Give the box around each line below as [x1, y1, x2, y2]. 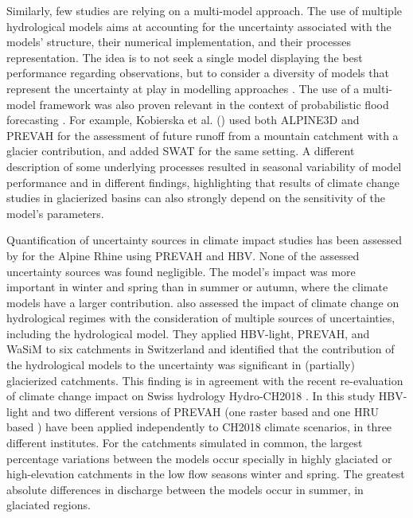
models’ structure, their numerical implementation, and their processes [6, 33, 352, 50]
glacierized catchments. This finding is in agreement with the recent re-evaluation [6, 372, 403, 388]
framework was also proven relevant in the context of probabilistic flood [39, 95, 389, 112]
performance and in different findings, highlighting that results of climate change [6, 173, 399, 190]
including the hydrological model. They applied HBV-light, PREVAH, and [6, 325, 370, 341]
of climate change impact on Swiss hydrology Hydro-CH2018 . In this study [6, 388, 376, 404]
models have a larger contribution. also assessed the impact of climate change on [6, 294, 399, 310]
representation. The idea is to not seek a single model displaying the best [6, 49, 363, 65]
